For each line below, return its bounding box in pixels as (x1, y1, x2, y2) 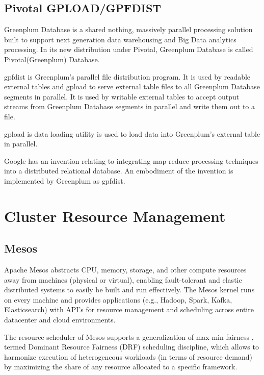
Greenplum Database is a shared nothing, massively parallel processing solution (4, 24, 253, 35)
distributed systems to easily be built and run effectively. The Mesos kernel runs (4, 284, 255, 295)
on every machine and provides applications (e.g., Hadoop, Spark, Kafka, (4, 294, 232, 305)
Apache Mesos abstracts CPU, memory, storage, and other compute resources (4, 264, 247, 275)
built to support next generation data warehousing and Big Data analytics (4, 34, 236, 44)
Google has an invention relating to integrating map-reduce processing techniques (4, 155, 258, 166)
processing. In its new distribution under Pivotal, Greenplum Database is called (4, 44, 253, 55)
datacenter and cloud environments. (4, 314, 116, 325)
